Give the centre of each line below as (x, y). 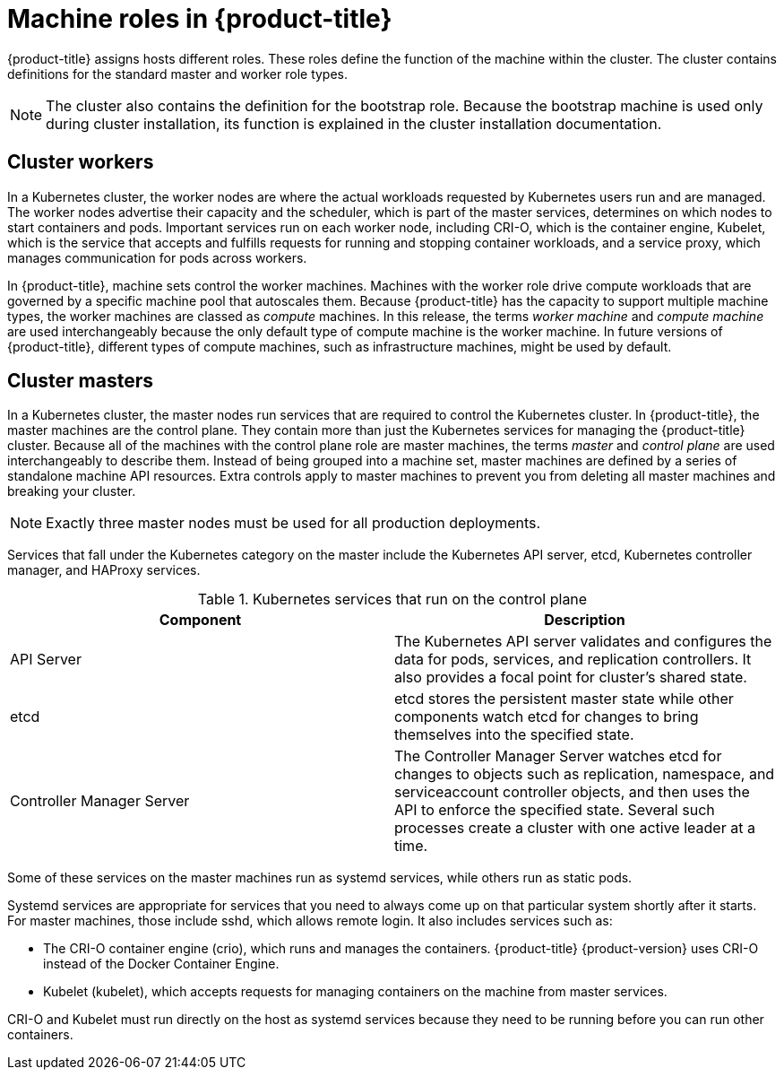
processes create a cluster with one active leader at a (575, 828)
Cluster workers (81, 162)
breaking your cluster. (72, 491)
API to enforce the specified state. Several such (555, 810)
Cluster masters (81, 381)
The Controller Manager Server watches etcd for (558, 756)
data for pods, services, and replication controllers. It (573, 660)
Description (585, 620)
